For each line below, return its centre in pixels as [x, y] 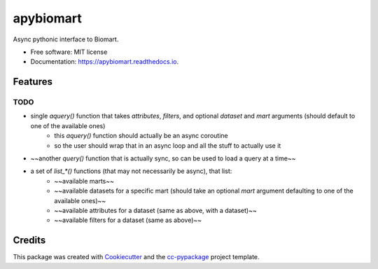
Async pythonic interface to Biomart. [66, 39]
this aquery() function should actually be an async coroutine [141, 136]
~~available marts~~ [84, 181]
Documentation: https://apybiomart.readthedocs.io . [105, 62]
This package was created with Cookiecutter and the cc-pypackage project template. [136, 257]
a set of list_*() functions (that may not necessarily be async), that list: [131, 171]
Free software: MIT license [69, 52]
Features [33, 82]
